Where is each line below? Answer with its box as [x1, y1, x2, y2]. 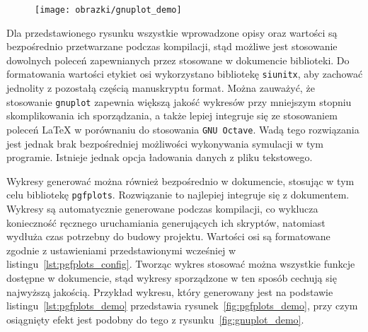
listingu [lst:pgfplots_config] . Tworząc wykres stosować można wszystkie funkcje [6, 256, 355, 271]
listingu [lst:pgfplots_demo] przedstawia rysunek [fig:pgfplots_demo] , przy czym [6, 298, 358, 313]
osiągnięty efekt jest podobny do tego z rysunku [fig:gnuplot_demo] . [6, 312, 304, 326]
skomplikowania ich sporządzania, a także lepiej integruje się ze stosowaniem [6, 108, 338, 123]
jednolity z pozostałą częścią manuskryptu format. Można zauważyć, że [6, 81, 315, 95]
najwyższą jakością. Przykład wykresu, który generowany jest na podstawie [6, 284, 333, 299]
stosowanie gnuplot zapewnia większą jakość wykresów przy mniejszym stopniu [6, 94, 352, 109]
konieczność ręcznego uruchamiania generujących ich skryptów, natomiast [6, 215, 326, 230]
